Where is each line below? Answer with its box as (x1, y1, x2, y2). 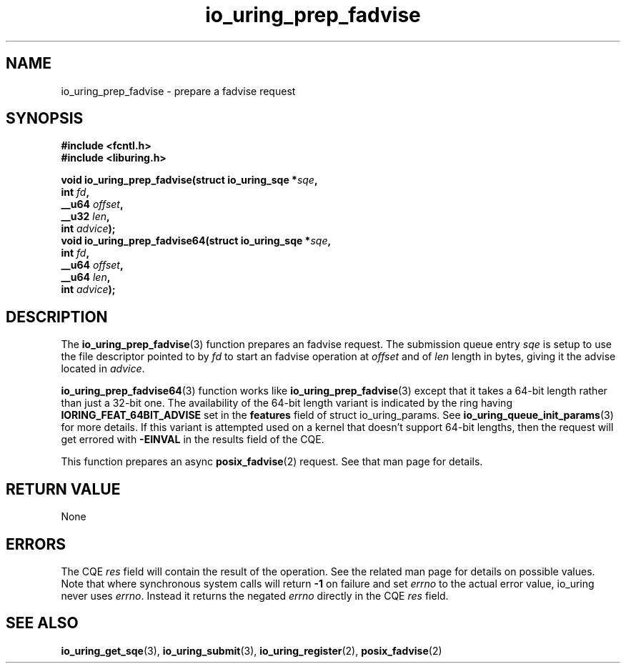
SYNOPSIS (6, 109, 84, 128)
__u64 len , (61, 271, 111, 284)
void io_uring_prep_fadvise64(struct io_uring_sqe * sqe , (61, 234, 332, 247)
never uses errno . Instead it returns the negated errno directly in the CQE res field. (61, 589, 449, 602)
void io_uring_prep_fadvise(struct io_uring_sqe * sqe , (61, 174, 318, 187)
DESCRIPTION (6, 307, 108, 326)
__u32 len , (61, 210, 110, 223)
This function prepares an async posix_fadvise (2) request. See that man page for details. (61, 455, 483, 468)
